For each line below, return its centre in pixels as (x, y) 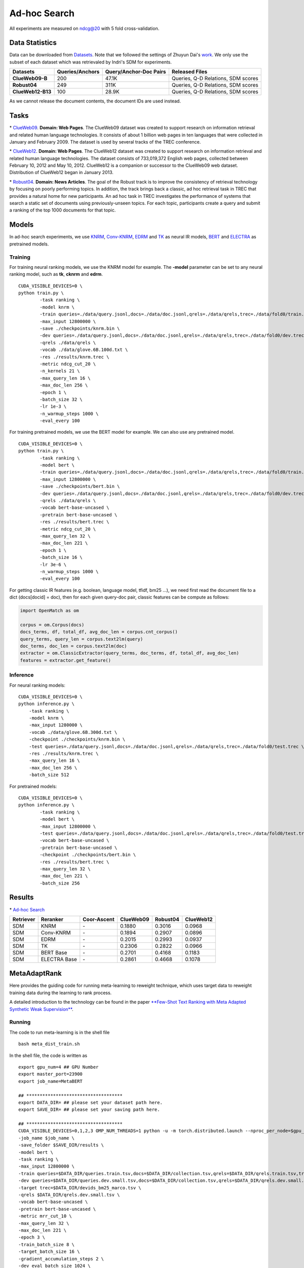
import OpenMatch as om (50, 611)
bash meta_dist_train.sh (49, 1044)
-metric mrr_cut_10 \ (45, 1216)
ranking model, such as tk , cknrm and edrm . (56, 274)
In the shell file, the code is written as (48, 1055)
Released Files (189, 72)
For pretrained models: (33, 786)
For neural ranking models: (37, 685)
